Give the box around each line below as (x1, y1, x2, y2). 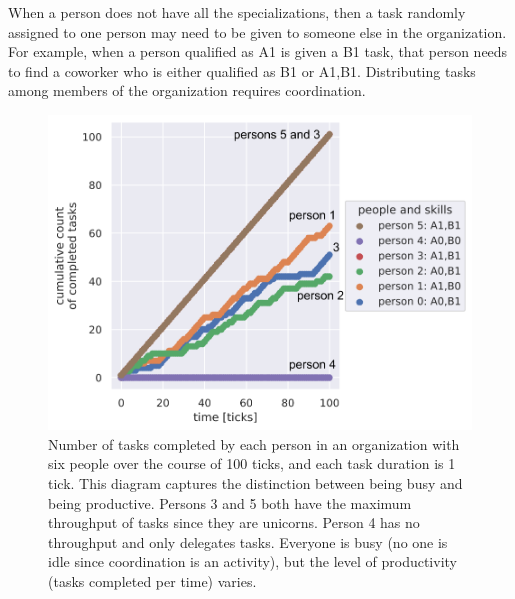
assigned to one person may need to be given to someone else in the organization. (8, 21, 507, 42)
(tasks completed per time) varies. (48, 570, 257, 591)
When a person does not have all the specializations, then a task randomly (8, 2, 466, 22)
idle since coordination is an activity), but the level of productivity (48, 551, 457, 572)
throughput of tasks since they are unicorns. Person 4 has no (48, 512, 420, 533)
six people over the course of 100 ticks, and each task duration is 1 (48, 453, 456, 474)
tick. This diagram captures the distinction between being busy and (48, 472, 463, 493)
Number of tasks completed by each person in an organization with (48, 433, 460, 454)
